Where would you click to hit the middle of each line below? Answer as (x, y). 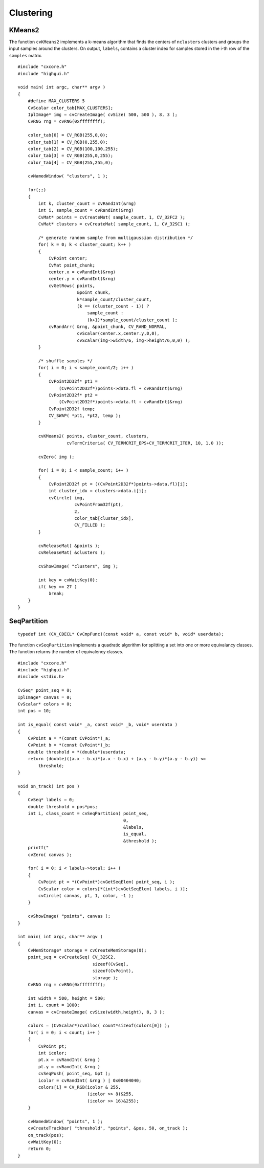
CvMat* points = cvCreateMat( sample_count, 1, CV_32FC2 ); (112, 217)
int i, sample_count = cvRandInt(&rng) (86, 210)
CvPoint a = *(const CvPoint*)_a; (69, 738)
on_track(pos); (46, 1135)
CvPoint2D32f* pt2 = (73, 395)
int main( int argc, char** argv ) (60, 937)
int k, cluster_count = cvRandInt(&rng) (87, 204)
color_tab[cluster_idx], (104, 518)
